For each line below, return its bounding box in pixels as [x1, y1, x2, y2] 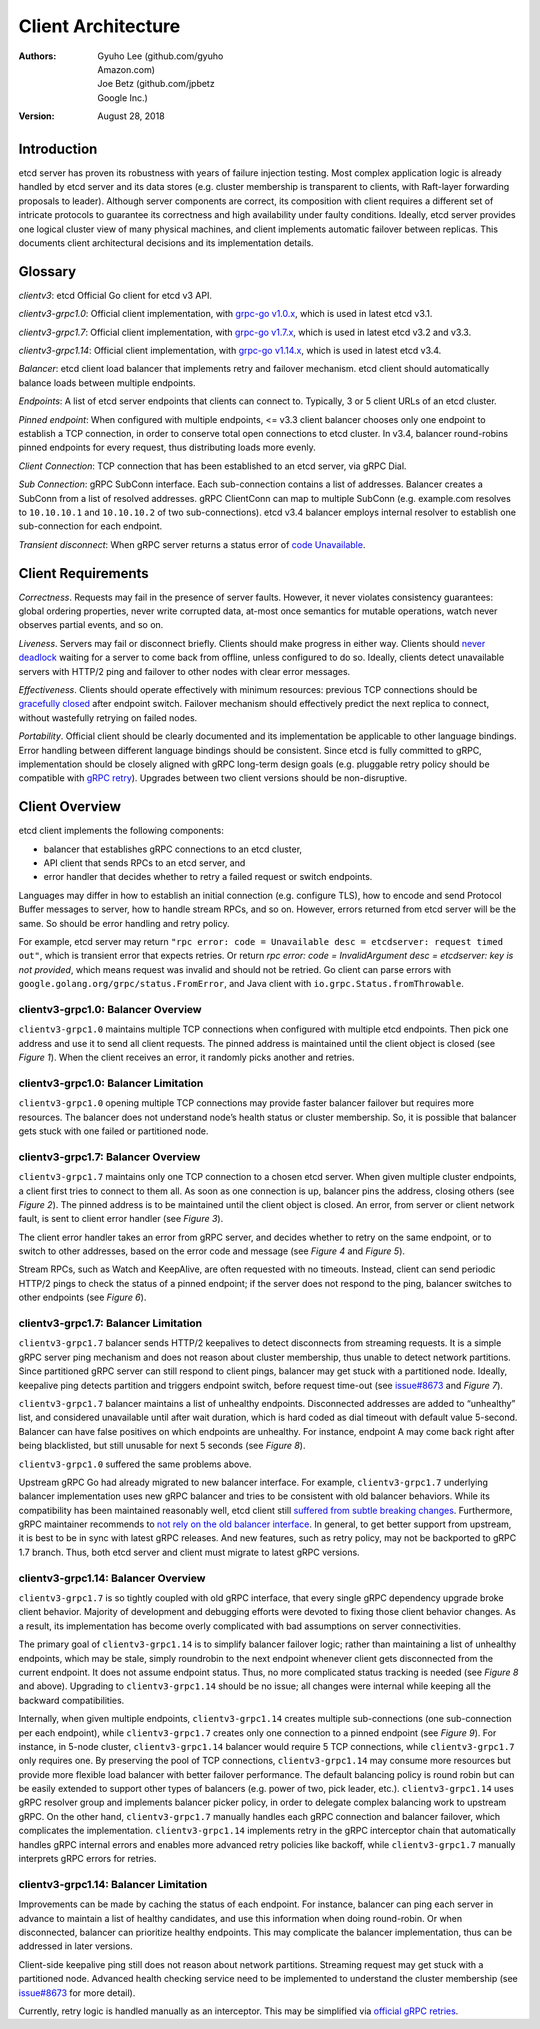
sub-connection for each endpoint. [18, 520, 163, 532]
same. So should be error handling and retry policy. [18, 917, 230, 929]
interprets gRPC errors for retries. [18, 1853, 157, 1865]
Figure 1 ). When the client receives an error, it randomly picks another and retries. [18, 1051, 355, 1064]
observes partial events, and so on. [18, 619, 164, 631]
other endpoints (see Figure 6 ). [18, 1291, 147, 1304]
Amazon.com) [97, 63, 155, 75]
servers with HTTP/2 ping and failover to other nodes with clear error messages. [18, 665, 351, 677]
